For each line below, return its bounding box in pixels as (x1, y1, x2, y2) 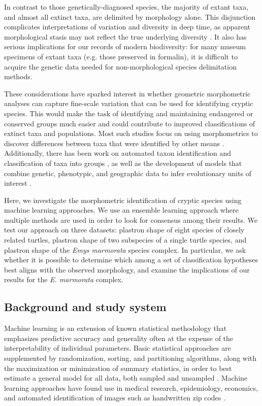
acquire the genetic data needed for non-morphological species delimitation (4, 61, 237, 72)
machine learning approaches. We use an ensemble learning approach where (4, 205, 239, 215)
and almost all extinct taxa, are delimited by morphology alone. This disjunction (4, 11, 256, 22)
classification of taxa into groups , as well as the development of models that (4, 157, 242, 168)
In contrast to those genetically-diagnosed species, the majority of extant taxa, (4, 2, 249, 12)
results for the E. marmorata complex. (4, 274, 123, 285)
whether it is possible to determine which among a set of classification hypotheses (4, 254, 258, 265)
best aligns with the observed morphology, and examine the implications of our (4, 264, 250, 275)
